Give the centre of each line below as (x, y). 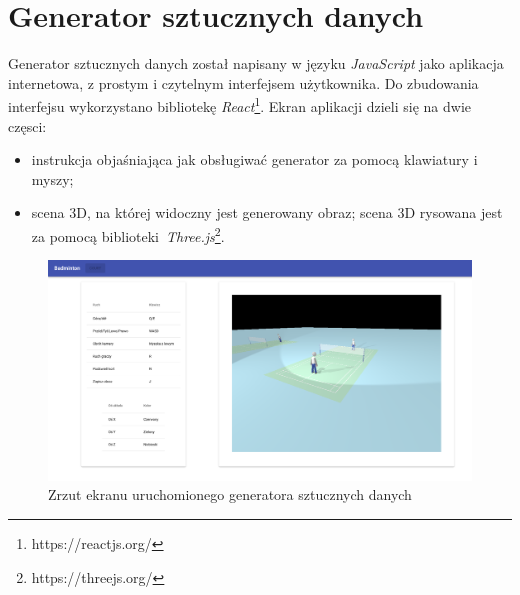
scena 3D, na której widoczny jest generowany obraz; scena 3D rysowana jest (267, 212)
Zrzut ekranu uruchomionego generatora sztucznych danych (230, 494)
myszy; (52, 178)
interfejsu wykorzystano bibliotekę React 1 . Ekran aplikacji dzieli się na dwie (239, 104)
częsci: (27, 125)
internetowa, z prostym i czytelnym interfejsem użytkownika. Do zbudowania (243, 82)
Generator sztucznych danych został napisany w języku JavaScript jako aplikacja (256, 63)
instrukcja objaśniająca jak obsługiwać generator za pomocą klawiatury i (254, 159)
